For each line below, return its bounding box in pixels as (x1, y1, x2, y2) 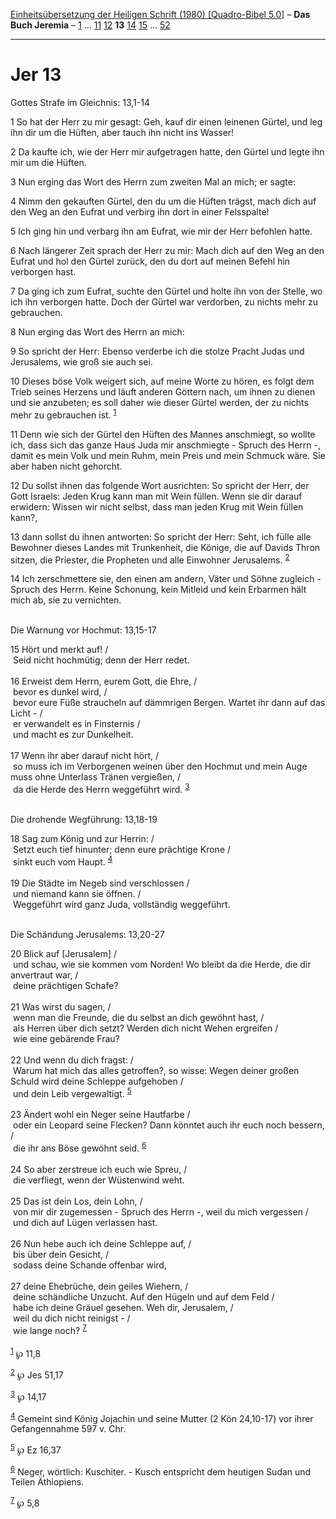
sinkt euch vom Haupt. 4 (12, 854, 113, 868)
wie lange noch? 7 (12, 1322, 87, 1336)
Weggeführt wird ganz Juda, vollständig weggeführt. (12, 898, 231, 910)
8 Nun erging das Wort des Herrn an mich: (10, 325, 185, 338)
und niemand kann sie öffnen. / (12, 887, 142, 899)
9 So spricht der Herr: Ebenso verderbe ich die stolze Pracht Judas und (10, 345, 305, 357)
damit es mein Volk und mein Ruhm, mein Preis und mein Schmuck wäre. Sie (10, 449, 326, 461)
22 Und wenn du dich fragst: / (10, 1054, 134, 1066)
